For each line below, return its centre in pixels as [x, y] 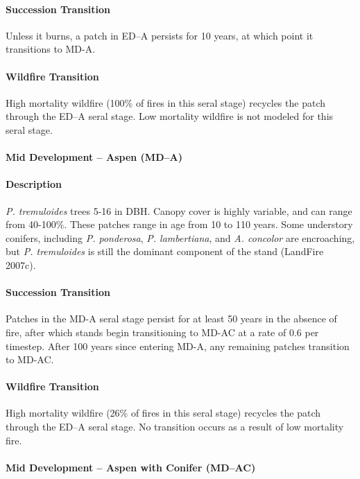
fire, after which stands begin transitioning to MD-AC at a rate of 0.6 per [162, 332]
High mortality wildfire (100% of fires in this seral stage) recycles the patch [165, 102]
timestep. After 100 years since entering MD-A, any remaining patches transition [178, 346]
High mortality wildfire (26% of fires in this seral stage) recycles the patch [163, 413]
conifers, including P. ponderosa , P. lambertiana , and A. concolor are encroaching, [180, 237]
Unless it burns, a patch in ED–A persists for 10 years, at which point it [160, 35]
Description [34, 184]
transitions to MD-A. [51, 49]
